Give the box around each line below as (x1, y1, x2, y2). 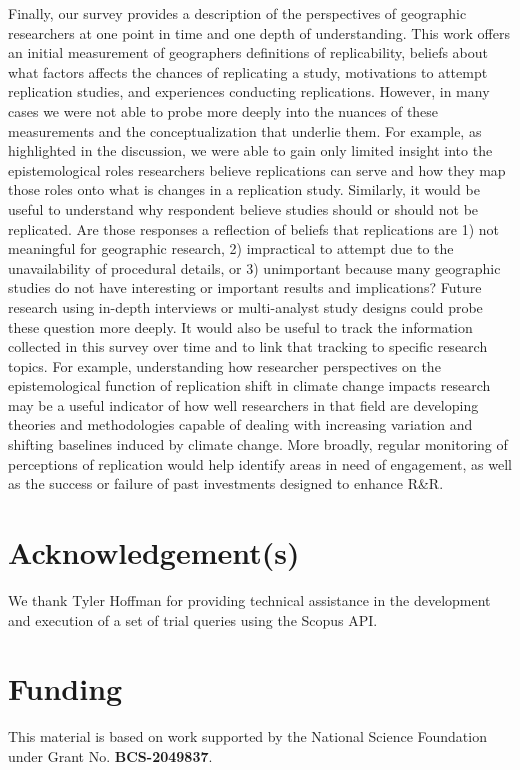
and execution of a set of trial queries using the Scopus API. (8, 609, 378, 630)
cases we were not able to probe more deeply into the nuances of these (8, 100, 439, 121)
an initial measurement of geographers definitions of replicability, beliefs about (8, 42, 489, 63)
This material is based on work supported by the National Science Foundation (8, 726, 487, 747)
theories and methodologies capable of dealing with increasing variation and (8, 414, 473, 435)
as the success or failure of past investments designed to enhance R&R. (8, 473, 444, 494)
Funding (8, 668, 123, 709)
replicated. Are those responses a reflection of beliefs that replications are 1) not (8, 218, 500, 239)
